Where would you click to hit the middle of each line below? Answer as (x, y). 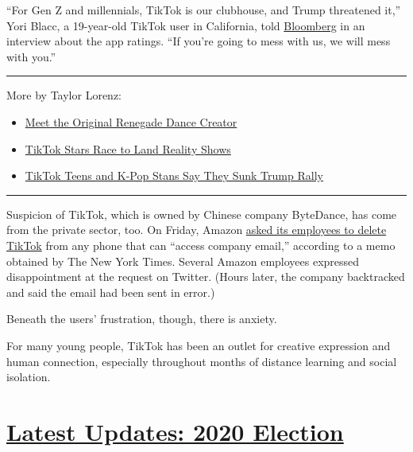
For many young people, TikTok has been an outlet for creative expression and (199, 345)
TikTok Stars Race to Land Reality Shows (128, 148)
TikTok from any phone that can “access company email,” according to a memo (201, 245)
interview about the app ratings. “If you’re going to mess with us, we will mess (199, 41)
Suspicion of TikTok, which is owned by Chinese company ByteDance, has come (202, 214)
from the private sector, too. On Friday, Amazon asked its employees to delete (197, 230)
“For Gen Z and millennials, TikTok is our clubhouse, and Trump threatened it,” (204, 10)
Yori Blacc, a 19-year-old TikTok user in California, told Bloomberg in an (186, 25)
